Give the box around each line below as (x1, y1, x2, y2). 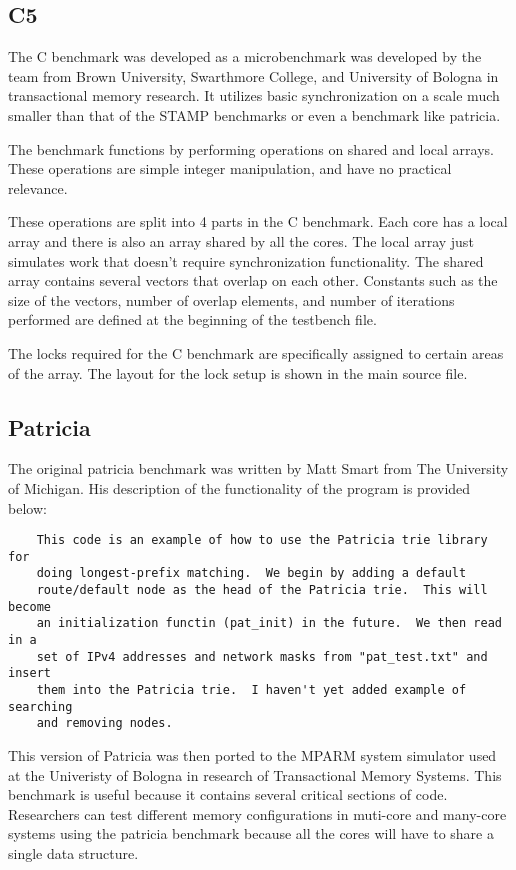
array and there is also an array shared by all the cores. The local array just (8, 230, 474, 251)
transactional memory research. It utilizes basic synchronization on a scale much (8, 85, 500, 106)
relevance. (8, 177, 68, 198)
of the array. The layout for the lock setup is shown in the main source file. (8, 362, 468, 383)
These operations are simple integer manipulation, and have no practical (8, 158, 452, 179)
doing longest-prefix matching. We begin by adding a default (36, 566, 467, 581)
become (8, 599, 51, 614)
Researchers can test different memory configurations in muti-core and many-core (8, 803, 507, 824)
